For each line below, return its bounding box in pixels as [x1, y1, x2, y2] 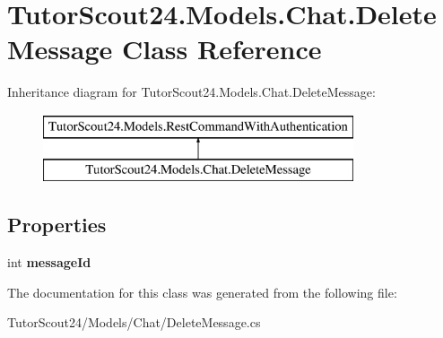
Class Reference [121, 30, 322, 67]
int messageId [7, 253, 91, 272]
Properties [7, 211, 107, 238]
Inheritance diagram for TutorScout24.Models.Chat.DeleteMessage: [7, 82, 376, 101]
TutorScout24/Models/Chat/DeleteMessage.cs [7, 313, 261, 332]
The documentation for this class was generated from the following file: [7, 282, 397, 301]
